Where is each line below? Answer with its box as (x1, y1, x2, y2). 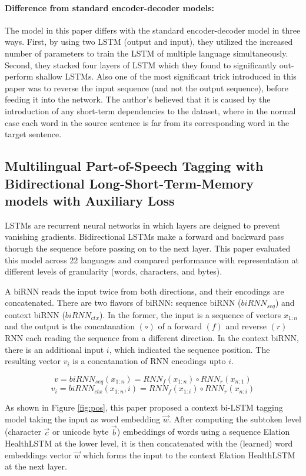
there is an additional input (5, 343, 104, 355)
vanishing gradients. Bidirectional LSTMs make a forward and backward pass (5, 230, 284, 243)
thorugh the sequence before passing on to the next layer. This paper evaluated (5, 242, 291, 254)
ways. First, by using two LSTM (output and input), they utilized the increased (5, 35, 293, 48)
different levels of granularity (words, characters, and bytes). (5, 265, 222, 277)
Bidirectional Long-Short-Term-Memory (5, 174, 254, 192)
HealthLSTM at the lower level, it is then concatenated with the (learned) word (5, 437, 293, 449)
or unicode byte (52, 425, 109, 438)
